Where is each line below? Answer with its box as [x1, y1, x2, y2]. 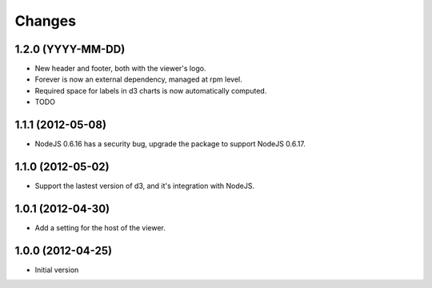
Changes [14, 12, 76, 30]
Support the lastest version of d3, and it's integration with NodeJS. [34, 181, 255, 191]
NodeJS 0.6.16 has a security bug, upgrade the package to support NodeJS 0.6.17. [34, 139, 306, 149]
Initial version [34, 265, 79, 274]
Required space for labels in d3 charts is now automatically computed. [34, 86, 267, 95]
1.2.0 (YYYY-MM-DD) [14, 42, 126, 56]
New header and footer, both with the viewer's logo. [34, 64, 206, 74]
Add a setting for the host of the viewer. [34, 222, 166, 232]
